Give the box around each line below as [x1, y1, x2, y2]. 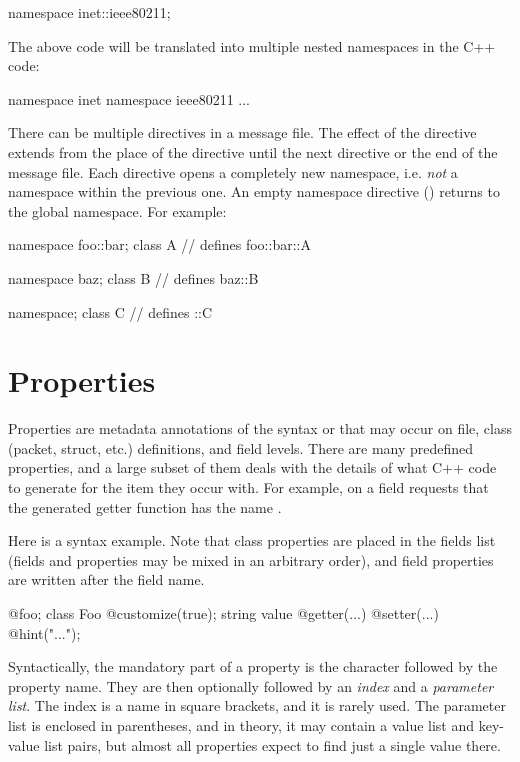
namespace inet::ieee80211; [8, 2, 171, 22]
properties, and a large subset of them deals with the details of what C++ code [8, 457, 497, 478]
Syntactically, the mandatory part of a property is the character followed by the [8, 656, 498, 677]
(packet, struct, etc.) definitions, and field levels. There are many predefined [8, 437, 474, 458]
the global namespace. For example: [8, 200, 227, 221]
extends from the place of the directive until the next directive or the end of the [8, 141, 498, 162]
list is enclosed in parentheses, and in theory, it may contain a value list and [8, 714, 475, 735]
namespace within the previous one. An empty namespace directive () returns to [8, 181, 500, 202]
